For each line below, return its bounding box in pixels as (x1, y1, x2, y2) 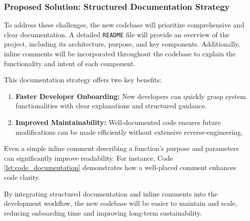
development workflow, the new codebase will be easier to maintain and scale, (4, 198, 237, 208)
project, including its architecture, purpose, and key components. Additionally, (4, 39, 240, 49)
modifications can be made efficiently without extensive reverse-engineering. (15, 126, 243, 137)
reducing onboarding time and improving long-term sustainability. (4, 207, 202, 218)
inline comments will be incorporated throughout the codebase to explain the (4, 49, 236, 59)
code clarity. (4, 172, 40, 182)
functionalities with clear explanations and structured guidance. (15, 100, 207, 111)
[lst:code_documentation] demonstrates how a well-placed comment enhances (4, 162, 236, 172)
